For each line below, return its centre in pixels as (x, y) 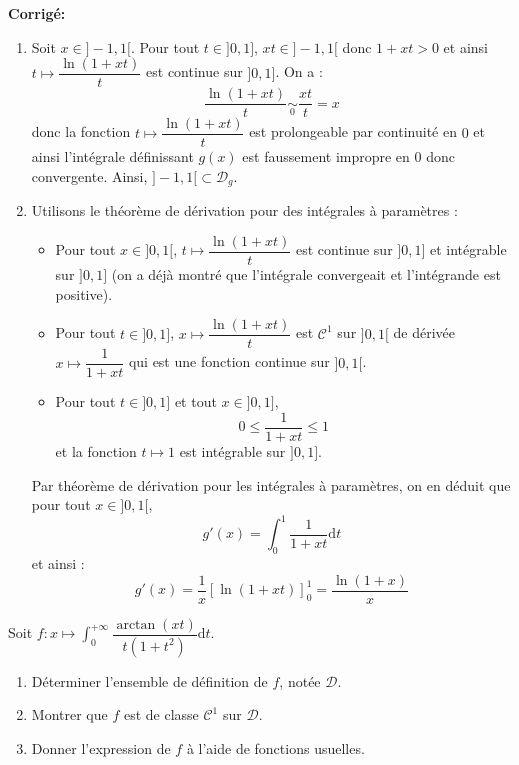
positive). (84, 293)
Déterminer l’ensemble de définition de (149, 680)
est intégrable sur (232, 451)
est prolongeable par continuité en (353, 131)
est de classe (161, 714)
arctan (136, 624)
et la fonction (96, 451)
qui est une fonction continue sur (229, 361)
